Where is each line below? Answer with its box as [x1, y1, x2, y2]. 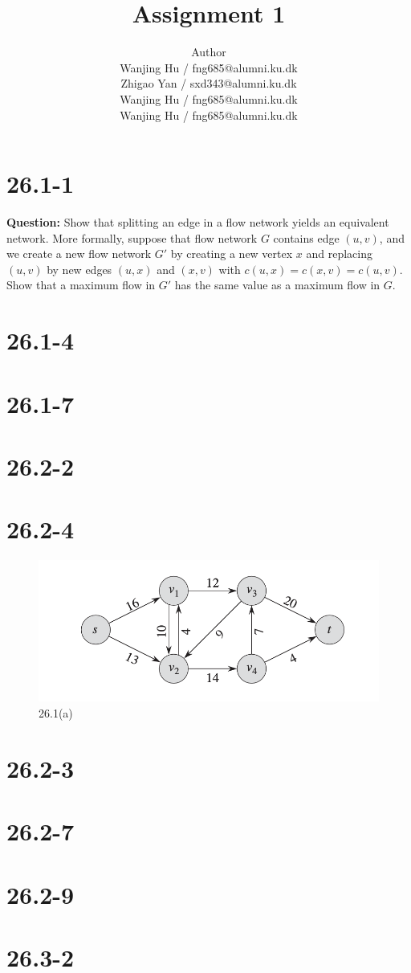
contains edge [273, 229, 340, 246]
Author [191, 43, 226, 60]
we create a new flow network [6, 245, 152, 262]
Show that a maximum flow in [6, 276, 156, 293]
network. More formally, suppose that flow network [6, 229, 258, 246]
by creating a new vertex [170, 245, 293, 262]
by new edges [47, 260, 112, 277]
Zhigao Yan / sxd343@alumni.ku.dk [120, 75, 297, 92]
